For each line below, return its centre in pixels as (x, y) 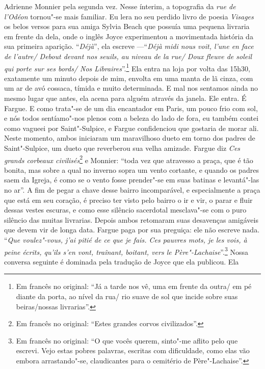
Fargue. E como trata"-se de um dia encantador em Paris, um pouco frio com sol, (131, 108)
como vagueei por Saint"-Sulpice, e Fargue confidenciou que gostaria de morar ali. (131, 128)
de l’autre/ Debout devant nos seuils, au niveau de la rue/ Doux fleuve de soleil (128, 56)
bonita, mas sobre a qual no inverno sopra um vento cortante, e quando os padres (131, 169)
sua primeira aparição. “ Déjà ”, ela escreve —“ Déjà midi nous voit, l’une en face (129, 46)
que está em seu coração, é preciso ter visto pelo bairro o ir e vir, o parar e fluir (128, 200)
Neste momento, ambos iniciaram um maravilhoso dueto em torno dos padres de (130, 138)
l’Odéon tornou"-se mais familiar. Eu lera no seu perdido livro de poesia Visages (129, 16)
